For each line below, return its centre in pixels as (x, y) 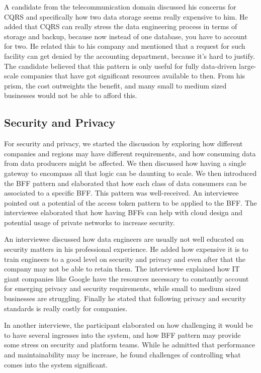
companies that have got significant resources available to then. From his (133, 76)
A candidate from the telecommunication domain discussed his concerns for (120, 7)
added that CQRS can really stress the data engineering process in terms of (121, 26)
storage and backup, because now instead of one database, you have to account (126, 36)
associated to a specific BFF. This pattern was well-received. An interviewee (121, 193)
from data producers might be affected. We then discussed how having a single (125, 163)
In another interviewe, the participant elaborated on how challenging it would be (128, 325)
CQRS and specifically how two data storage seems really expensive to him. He (126, 16)
